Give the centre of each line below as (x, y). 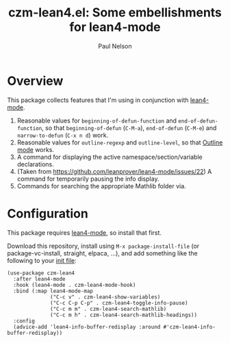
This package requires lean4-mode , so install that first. (85, 232)
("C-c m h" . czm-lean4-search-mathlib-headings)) (124, 315)
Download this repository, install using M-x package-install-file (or (103, 246)
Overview (35, 81)
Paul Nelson (115, 46)
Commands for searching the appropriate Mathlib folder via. (101, 186)
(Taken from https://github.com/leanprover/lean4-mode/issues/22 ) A (114, 171)
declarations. (35, 164)
